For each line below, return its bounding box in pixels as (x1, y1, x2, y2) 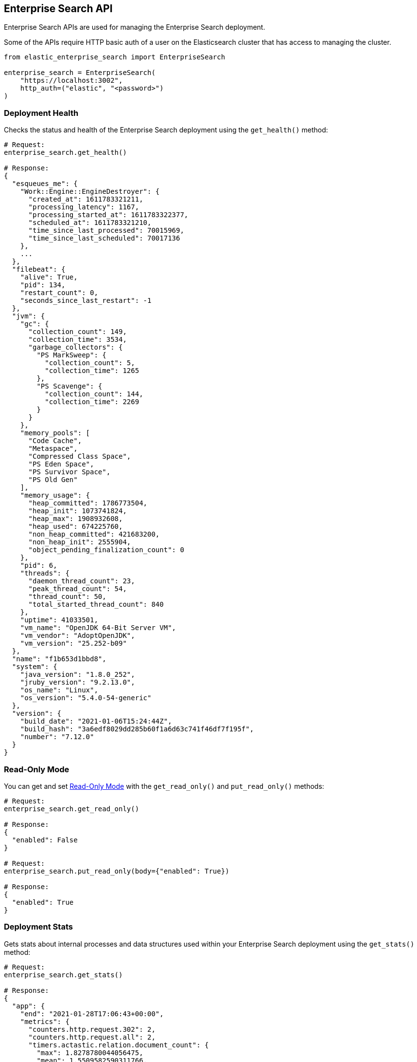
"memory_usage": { (20, 491, 90, 500)
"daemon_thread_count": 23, (28, 577, 135, 585)
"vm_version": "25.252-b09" (20, 639, 127, 648)
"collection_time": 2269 (45, 398, 139, 406)
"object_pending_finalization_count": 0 (28, 546, 184, 554)
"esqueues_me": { (12, 180, 78, 188)
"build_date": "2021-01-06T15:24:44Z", (20, 717, 172, 726)
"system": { (12, 663, 57, 671)
